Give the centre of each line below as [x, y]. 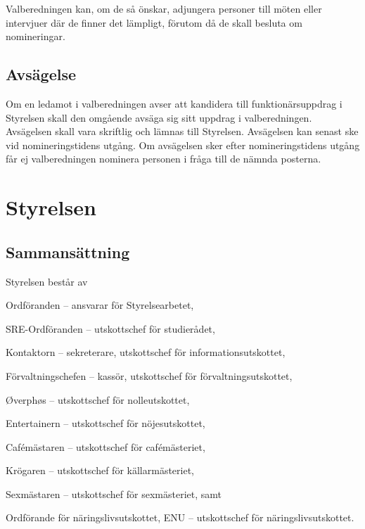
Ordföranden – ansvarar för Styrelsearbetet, [100, 305]
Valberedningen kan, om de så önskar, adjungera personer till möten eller [164, 8]
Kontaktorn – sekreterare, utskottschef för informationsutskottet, [146, 352]
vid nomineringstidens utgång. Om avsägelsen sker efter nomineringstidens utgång [183, 145]
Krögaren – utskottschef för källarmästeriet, [100, 470]
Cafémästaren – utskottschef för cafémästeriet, [105, 446]
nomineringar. [36, 36]
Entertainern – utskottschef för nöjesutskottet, [105, 423]
